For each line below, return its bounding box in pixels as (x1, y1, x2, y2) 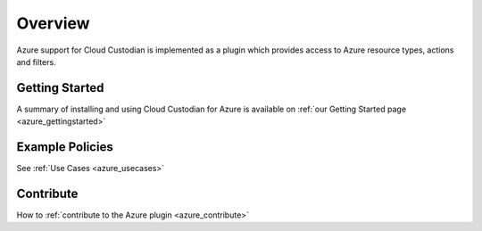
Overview (16, 13, 90, 33)
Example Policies (16, 139, 113, 155)
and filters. (16, 56, 57, 67)
